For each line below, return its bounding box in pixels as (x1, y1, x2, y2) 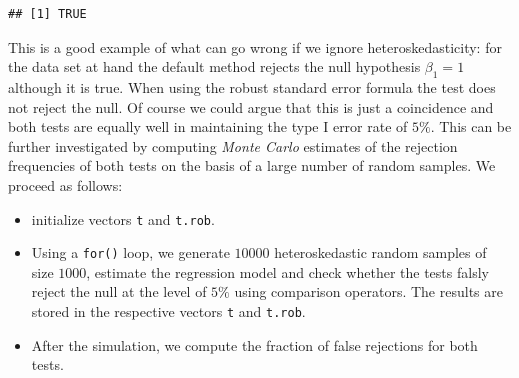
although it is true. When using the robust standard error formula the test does (8, 76, 496, 97)
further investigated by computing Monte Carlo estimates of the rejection (8, 135, 458, 156)
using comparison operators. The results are (234, 281, 503, 302)
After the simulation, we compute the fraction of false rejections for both (31, 334, 478, 355)
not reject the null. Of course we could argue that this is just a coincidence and (8, 96, 494, 117)
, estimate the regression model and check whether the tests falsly (86, 261, 489, 282)
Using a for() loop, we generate (31, 242, 230, 263)
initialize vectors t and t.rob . (31, 208, 215, 229)
